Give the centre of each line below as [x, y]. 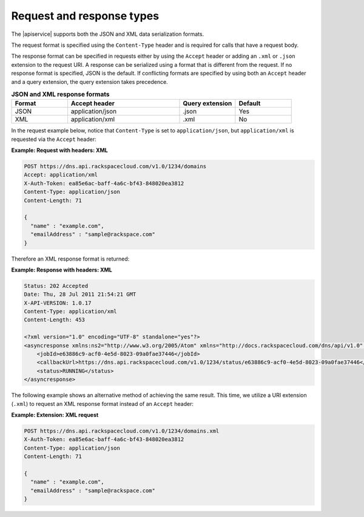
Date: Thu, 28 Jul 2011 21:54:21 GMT [80, 294]
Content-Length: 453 [54, 320]
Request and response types [85, 16]
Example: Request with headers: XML [60, 150]
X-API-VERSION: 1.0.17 [58, 303]
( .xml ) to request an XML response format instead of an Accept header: [103, 403]
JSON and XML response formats [60, 94]
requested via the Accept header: [54, 139]
